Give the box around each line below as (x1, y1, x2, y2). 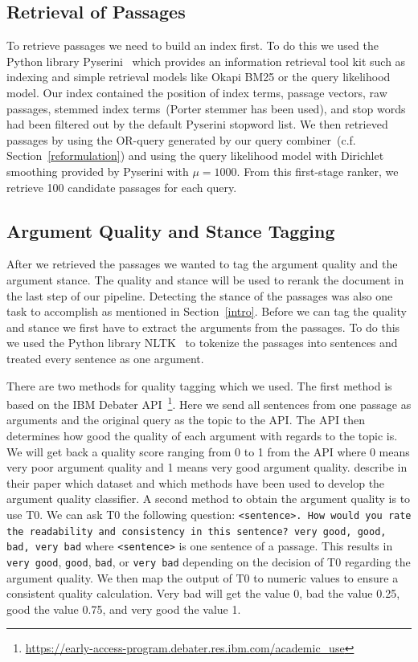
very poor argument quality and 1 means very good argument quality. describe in (6, 459, 408, 476)
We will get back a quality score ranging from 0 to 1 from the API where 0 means (6, 443, 410, 460)
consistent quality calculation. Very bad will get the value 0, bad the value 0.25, (6, 585, 400, 602)
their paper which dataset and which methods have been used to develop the (6, 474, 385, 491)
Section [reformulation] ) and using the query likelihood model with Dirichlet (6, 147, 384, 164)
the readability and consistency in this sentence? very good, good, (6, 525, 387, 537)
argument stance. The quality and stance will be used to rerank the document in (6, 271, 404, 288)
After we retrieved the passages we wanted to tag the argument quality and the (6, 255, 398, 272)
